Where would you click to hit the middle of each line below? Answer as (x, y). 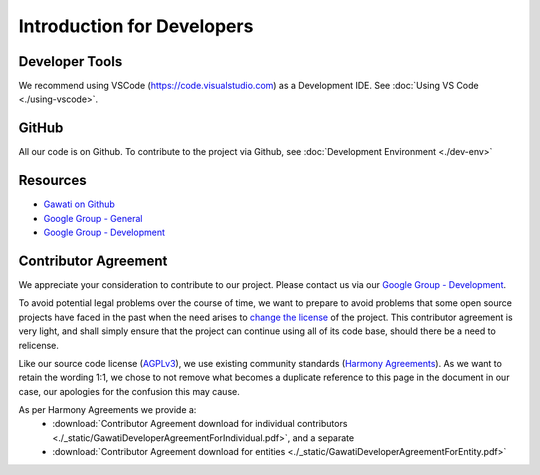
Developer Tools (70, 61)
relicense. (38, 345)
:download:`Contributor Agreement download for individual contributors (200, 424)
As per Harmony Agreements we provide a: (107, 410)
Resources (52, 180)
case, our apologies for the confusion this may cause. (129, 391)
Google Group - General (93, 218)
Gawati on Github (79, 204)
